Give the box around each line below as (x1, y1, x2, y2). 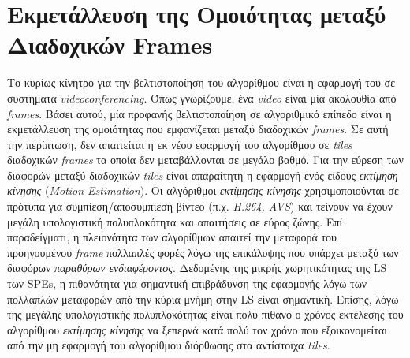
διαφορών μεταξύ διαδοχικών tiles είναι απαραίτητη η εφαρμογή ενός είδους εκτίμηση (7, 166, 398, 183)
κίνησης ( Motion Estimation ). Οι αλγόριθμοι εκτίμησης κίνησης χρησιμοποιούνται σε (7, 182, 399, 199)
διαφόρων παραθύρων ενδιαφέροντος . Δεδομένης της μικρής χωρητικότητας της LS (7, 259, 387, 276)
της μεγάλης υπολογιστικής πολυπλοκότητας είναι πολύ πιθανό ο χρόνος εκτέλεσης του (7, 306, 404, 323)
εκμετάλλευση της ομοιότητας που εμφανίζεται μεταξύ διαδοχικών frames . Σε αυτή (7, 121, 389, 137)
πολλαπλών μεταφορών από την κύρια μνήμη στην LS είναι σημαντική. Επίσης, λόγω (7, 290, 399, 307)
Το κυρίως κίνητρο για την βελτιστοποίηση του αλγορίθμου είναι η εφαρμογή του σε (7, 74, 396, 91)
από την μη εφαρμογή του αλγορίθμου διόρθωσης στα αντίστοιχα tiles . (7, 337, 330, 353)
